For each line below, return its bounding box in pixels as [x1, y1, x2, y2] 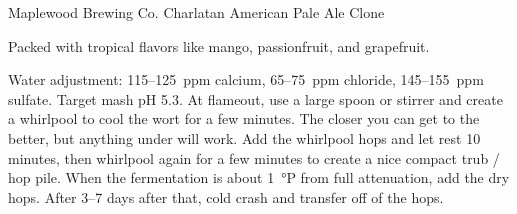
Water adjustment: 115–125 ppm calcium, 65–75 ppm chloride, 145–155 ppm [8, 69, 484, 90]
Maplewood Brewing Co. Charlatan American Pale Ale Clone [8, 2, 385, 22]
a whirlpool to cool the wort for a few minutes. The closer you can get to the [8, 108, 480, 129]
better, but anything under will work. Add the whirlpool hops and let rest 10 [8, 127, 481, 148]
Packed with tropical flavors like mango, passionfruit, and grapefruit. [8, 35, 430, 56]
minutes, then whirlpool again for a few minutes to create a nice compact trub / [8, 147, 500, 168]
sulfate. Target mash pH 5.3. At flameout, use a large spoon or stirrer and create [8, 88, 503, 109]
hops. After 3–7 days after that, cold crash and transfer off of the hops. [8, 186, 444, 207]
